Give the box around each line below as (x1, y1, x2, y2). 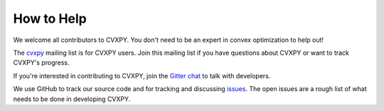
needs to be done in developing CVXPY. (13, 95, 131, 103)
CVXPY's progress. (13, 58, 70, 67)
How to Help (13, 11, 87, 26)
